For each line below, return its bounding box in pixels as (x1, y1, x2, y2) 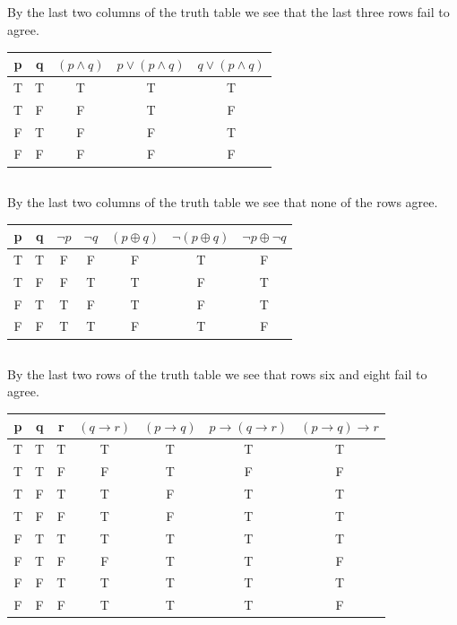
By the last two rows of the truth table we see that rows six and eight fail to (7, 364, 427, 383)
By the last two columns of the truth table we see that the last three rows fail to (7, 3, 450, 22)
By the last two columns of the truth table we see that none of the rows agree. (7, 192, 438, 211)
